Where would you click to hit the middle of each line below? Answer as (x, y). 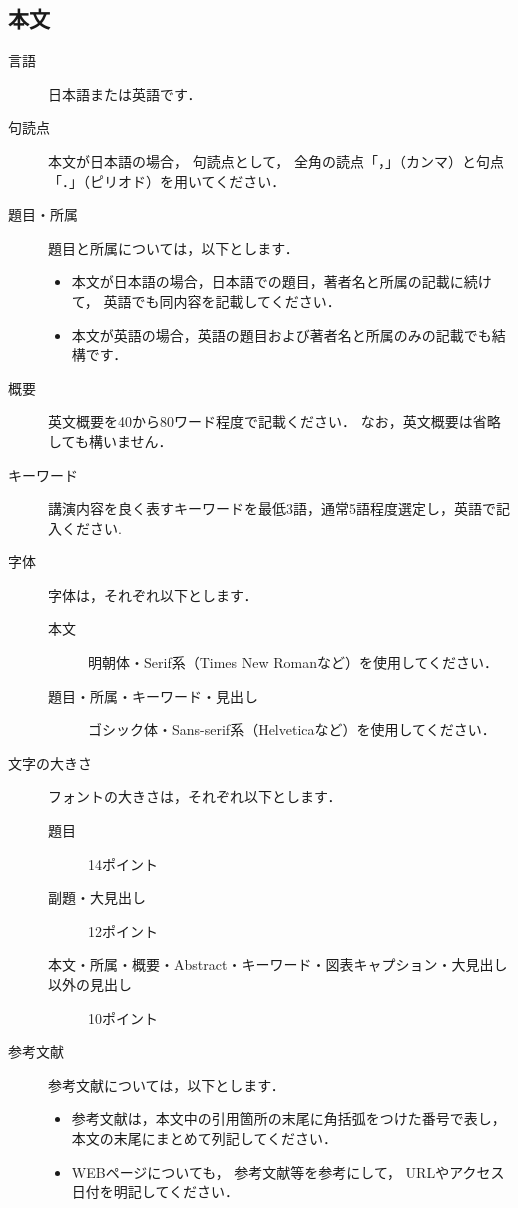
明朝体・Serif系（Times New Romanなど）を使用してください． (293, 662)
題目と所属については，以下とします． (173, 247)
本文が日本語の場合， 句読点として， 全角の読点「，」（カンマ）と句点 (276, 160)
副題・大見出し (97, 897)
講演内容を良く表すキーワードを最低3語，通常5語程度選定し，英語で (272, 508)
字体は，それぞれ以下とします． (153, 594)
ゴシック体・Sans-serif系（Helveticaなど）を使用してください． (292, 729)
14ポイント (123, 863)
